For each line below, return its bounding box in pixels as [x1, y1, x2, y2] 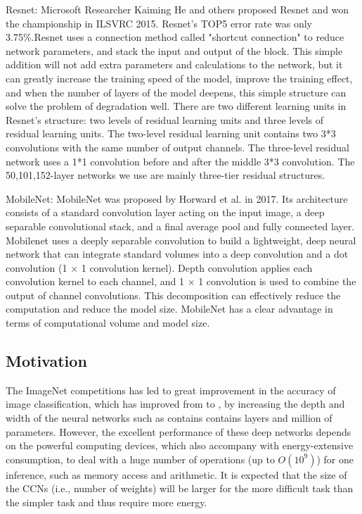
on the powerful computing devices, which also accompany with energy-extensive [6, 438, 354, 453]
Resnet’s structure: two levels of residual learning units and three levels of [6, 112, 324, 127]
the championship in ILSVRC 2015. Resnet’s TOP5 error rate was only [6, 15, 313, 30]
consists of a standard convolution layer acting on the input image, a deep [6, 205, 325, 220]
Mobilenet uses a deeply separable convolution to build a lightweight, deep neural [6, 232, 356, 247]
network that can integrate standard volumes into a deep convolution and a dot [6, 246, 349, 261]
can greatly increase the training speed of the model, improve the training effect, [6, 70, 353, 85]
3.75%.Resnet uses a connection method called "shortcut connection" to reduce [6, 30, 344, 44]
